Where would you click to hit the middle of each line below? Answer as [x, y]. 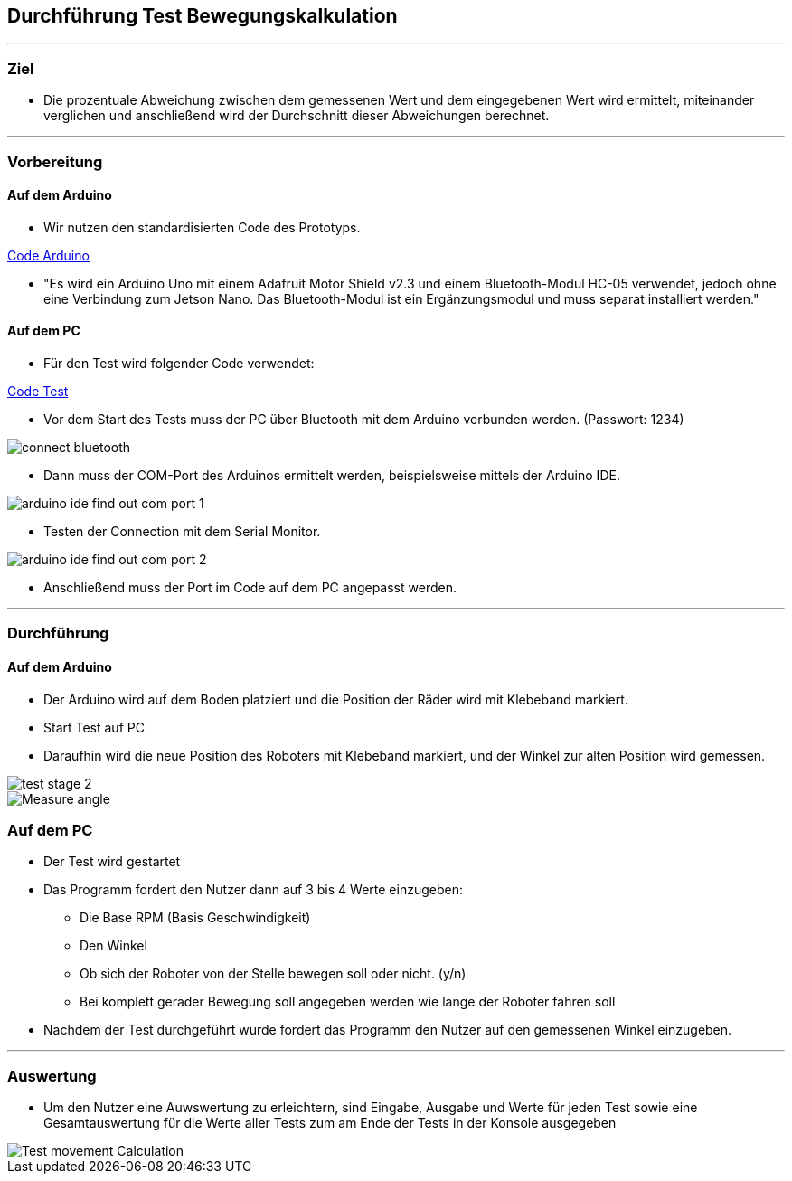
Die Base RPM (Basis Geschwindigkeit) [195, 918]
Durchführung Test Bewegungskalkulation [203, 16]
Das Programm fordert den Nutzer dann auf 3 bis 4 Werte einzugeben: [253, 890]
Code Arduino [48, 255]
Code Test [38, 391]
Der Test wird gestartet [112, 862]
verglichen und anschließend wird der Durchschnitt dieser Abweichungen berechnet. [297, 116]
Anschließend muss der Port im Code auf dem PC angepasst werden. [250, 587]
